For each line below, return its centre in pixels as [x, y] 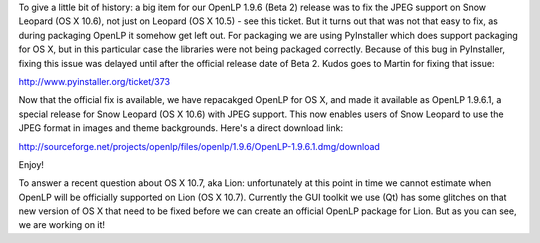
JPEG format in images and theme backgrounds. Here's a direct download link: [181, 128]
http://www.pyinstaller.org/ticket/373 [94, 81]
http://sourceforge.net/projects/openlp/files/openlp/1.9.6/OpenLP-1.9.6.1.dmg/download [199, 146]
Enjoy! [31, 164]
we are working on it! [61, 225]
